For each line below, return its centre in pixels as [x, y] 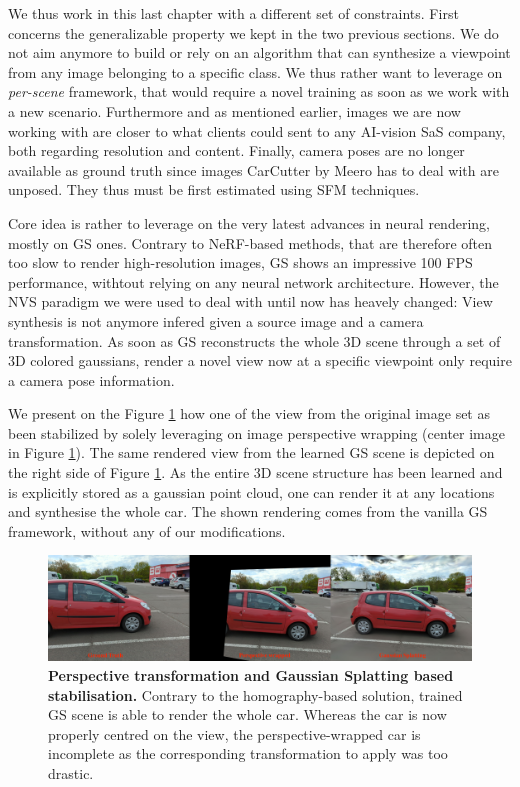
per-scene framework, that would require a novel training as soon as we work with [259, 91]
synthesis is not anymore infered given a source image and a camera [216, 320]
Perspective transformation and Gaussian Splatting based [251, 675]
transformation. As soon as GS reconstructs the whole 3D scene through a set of [254, 340]
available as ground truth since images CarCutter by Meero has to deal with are [253, 169]
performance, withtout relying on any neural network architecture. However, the [253, 281]
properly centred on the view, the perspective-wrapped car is [234, 733]
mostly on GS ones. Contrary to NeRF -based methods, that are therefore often [250, 242]
